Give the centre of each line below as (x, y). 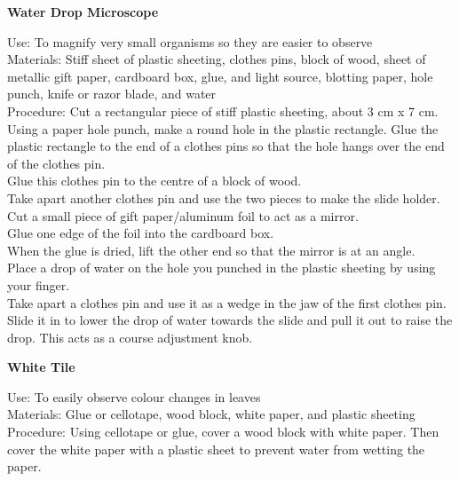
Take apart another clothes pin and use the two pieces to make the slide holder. (224, 197)
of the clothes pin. (56, 163)
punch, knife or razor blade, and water (112, 94)
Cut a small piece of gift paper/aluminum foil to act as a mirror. (183, 215)
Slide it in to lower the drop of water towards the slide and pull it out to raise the (230, 320)
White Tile (41, 367)
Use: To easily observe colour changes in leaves (134, 396)
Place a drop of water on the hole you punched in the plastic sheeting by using (222, 268)
